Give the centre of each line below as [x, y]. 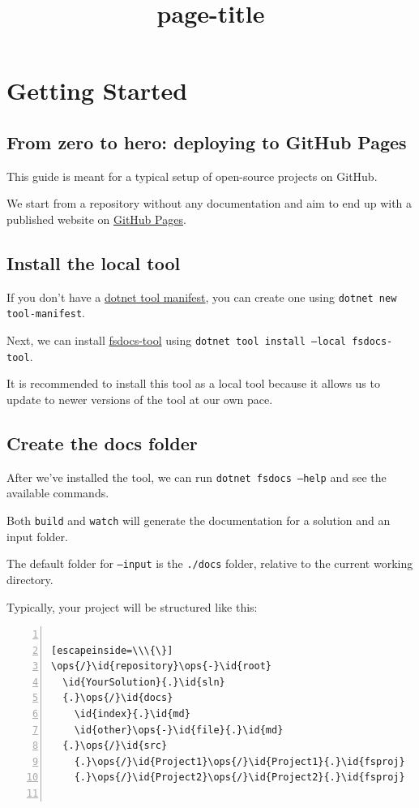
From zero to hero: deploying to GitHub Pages [207, 142]
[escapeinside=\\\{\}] [112, 650]
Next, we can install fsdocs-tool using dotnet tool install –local [177, 340]
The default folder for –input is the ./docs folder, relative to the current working [210, 563]
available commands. [58, 493]
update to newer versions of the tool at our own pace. [140, 399]
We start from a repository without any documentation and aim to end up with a [209, 203]
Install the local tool [94, 262]
